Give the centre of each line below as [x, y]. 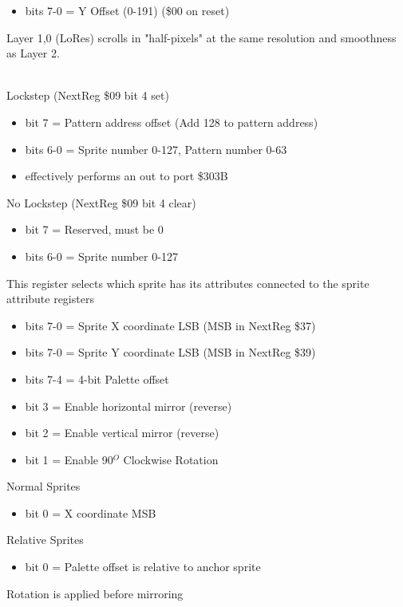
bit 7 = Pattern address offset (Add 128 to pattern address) [172, 122]
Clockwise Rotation [171, 459]
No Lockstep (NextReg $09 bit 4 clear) [101, 202]
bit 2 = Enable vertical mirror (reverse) [122, 433]
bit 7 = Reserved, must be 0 [94, 229]
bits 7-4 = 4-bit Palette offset [97, 378]
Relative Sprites [45, 540]
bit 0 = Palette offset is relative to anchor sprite [143, 567]
